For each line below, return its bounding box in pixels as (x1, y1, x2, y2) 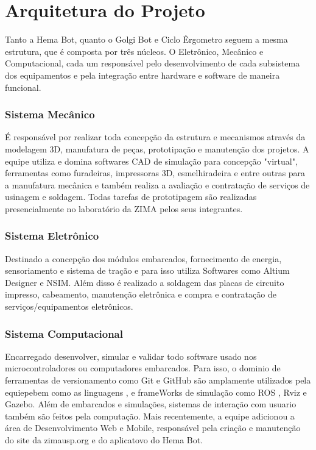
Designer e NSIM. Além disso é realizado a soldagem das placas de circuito (5, 276, 284, 288)
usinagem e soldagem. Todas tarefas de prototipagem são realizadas (5, 190, 257, 203)
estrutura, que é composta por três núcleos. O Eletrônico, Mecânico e (5, 45, 264, 57)
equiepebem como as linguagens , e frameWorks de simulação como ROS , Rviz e (5, 385, 307, 398)
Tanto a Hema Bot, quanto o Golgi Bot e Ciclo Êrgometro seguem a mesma (5, 33, 288, 46)
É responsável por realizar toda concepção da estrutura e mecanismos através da (5, 130, 306, 143)
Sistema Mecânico (5, 107, 95, 122)
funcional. (5, 80, 41, 93)
